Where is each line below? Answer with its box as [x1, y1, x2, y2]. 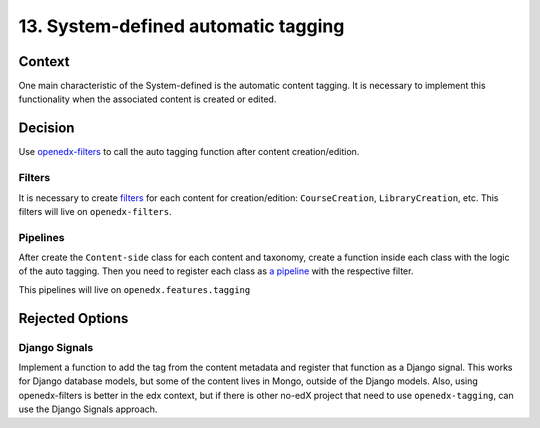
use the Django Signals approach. [18, 403, 158, 415]
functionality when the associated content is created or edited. [18, 93, 277, 105]
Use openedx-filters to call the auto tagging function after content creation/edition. [18, 146, 360, 158]
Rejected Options [18, 310, 129, 327]
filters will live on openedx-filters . [18, 205, 172, 217]
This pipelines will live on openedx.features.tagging [18, 283, 251, 295]
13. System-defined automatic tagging [18, 15, 345, 37]
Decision [18, 120, 75, 137]
